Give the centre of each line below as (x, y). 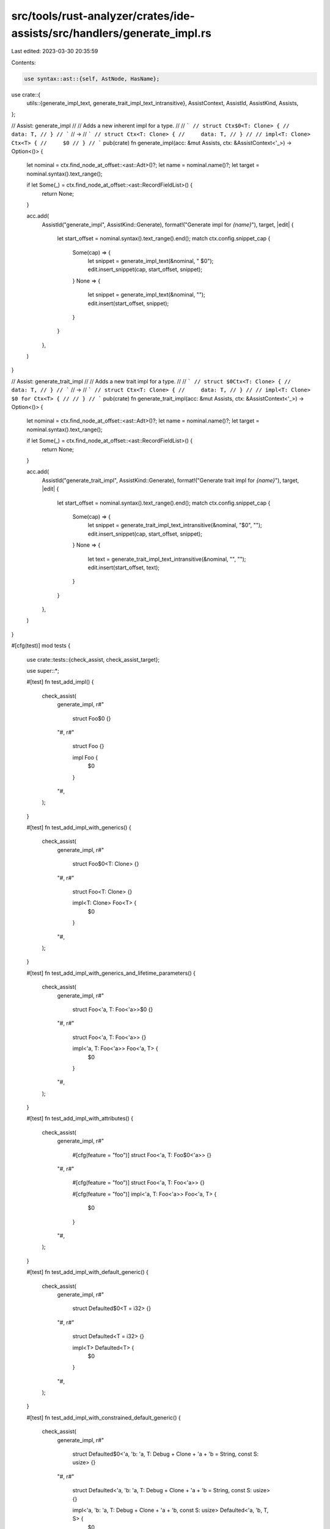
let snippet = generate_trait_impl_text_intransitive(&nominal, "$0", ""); (175, 525)
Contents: (24, 62)
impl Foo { (85, 757)
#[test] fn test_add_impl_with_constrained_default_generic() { (104, 1417)
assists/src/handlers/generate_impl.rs (112, 33)
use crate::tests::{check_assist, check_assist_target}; (93, 659)
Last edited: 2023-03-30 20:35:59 (55, 51)
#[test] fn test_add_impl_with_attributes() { (80, 1119)
